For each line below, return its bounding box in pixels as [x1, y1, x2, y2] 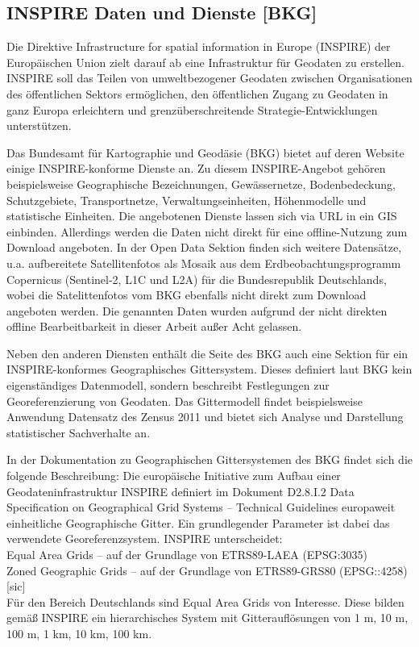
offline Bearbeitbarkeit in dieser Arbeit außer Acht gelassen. [6, 318, 302, 335]
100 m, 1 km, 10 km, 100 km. [6, 624, 152, 641]
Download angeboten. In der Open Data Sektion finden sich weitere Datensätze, [6, 239, 402, 256]
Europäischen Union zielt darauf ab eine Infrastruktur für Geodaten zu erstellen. [6, 53, 404, 70]
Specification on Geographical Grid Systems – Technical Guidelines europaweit [6, 499, 396, 516]
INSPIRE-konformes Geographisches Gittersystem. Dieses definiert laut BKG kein [6, 361, 413, 378]
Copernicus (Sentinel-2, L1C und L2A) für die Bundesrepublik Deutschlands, [6, 270, 387, 287]
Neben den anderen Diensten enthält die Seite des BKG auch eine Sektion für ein [6, 344, 409, 361]
